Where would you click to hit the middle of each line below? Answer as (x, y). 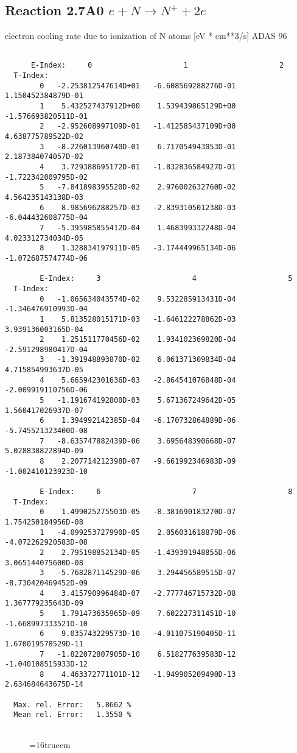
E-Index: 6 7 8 (166, 492)
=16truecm (50, 744)
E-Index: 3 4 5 (166, 279)
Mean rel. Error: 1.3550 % (72, 715)
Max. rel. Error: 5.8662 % (72, 705)
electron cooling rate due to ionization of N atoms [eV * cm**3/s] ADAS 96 (146, 36)
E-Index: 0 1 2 (157, 65)
